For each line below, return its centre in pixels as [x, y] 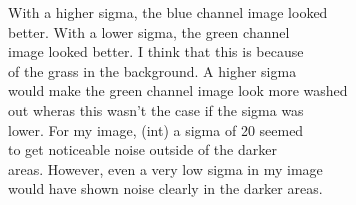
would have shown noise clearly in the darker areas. [165, 188]
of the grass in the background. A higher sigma [152, 70]
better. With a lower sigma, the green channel [149, 31]
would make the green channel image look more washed [178, 90]
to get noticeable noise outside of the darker [142, 149]
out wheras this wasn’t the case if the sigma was [156, 109]
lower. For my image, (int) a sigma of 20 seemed [156, 129]
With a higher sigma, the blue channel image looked [168, 12]
